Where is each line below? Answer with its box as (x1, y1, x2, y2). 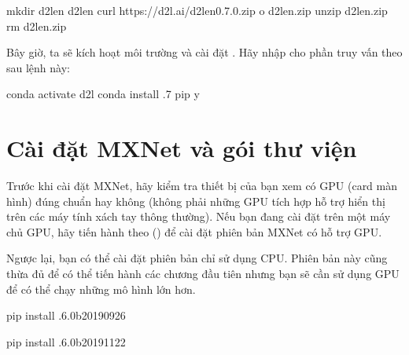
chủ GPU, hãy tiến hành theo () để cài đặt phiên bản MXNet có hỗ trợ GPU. (6, 223, 382, 240)
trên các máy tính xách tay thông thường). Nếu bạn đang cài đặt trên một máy (6, 208, 391, 225)
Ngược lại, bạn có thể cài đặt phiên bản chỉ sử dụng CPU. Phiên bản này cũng (6, 250, 388, 266)
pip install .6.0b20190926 (6, 307, 126, 324)
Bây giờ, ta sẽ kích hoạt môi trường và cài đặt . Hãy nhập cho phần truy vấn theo (6, 44, 403, 60)
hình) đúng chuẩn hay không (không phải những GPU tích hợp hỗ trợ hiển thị (6, 192, 385, 209)
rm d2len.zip (6, 17, 67, 34)
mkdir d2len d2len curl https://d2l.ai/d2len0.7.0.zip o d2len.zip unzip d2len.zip (6, 2, 388, 18)
